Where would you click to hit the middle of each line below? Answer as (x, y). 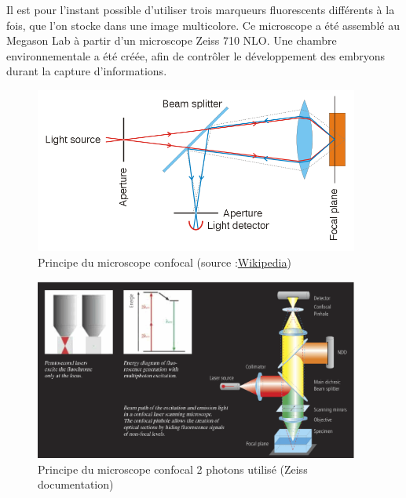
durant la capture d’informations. (87, 71)
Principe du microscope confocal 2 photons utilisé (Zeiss (173, 469)
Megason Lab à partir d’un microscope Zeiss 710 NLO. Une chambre (172, 40)
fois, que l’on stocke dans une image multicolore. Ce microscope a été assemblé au (203, 25)
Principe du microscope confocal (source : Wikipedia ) (165, 262)
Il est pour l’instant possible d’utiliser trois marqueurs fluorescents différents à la (201, 9)
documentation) (76, 484)
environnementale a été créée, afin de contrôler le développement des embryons (196, 55)
